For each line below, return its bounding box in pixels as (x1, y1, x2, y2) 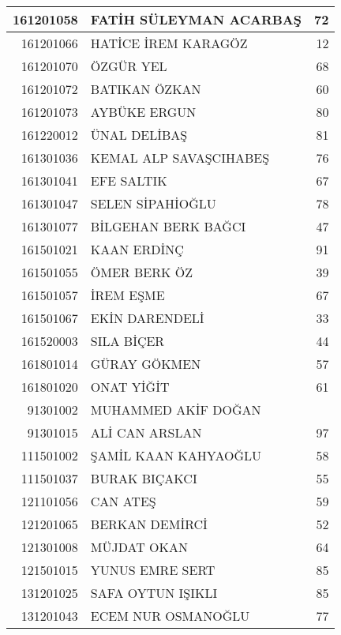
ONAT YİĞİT (90, 378, 170, 396)
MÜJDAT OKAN (90, 538, 188, 556)
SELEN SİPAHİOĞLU (90, 194, 216, 212)
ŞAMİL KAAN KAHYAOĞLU (90, 446, 261, 464)
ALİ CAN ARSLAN (90, 423, 202, 441)
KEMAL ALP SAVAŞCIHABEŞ (90, 148, 270, 167)
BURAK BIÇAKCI (90, 469, 197, 487)
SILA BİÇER (90, 332, 165, 350)
